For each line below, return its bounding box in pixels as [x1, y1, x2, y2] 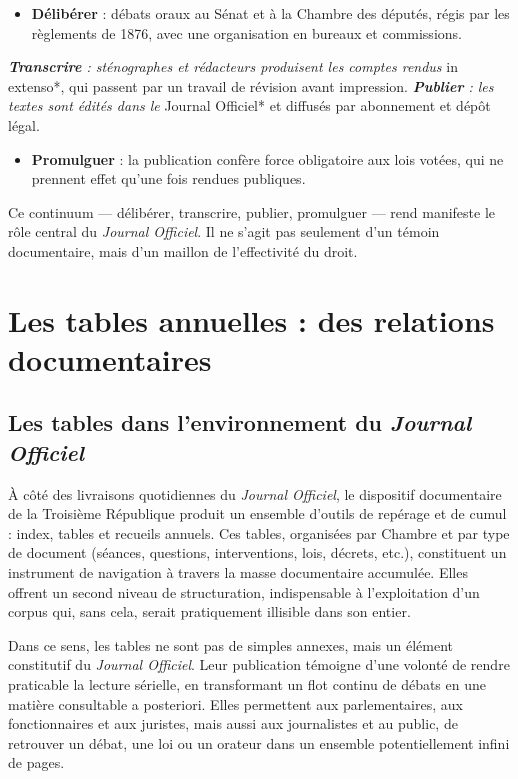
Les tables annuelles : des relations [8, 299, 495, 340]
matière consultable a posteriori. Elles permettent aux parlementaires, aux [8, 693, 463, 714]
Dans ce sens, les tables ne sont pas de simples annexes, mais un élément [8, 634, 454, 655]
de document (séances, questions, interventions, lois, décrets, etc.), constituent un [8, 542, 507, 563]
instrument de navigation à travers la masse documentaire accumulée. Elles [8, 562, 468, 583]
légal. [8, 114, 40, 135]
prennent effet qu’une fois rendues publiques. [31, 168, 306, 189]
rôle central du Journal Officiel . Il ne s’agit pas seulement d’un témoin [8, 221, 440, 242]
